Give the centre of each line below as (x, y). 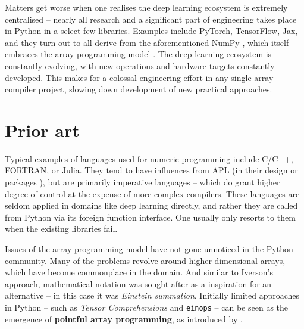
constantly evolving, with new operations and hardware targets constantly (140, 65)
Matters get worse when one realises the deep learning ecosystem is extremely (146, 7)
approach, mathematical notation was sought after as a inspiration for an (138, 283)
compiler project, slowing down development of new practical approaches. (139, 89)
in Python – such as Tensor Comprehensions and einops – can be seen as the (147, 307)
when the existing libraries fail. (61, 229)
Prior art (42, 130)
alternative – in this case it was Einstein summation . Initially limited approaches (152, 295)
